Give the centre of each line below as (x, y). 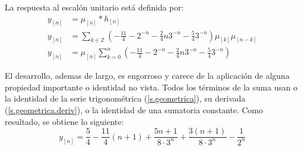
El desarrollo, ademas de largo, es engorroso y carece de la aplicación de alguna (147, 76)
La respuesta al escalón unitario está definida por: (94, 7)
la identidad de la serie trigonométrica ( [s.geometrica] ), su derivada (125, 98)
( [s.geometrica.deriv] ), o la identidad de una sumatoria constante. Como (134, 110)
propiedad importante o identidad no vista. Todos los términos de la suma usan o (151, 87)
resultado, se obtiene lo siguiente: (64, 121)
